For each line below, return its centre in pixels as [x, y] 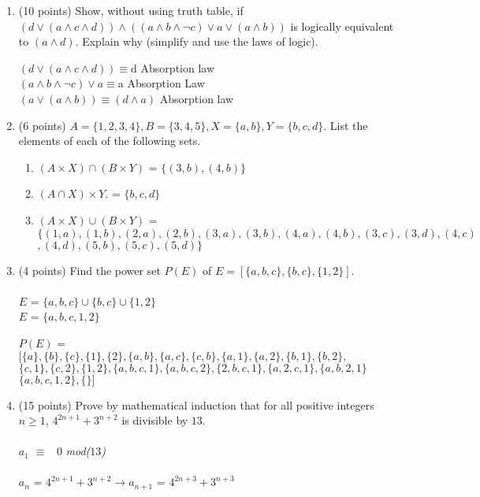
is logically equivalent [342, 26]
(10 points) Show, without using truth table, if [131, 10]
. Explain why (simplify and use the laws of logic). [197, 41]
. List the [346, 125]
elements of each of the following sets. [110, 141]
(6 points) [42, 125]
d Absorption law [173, 67]
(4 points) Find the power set [89, 270]
